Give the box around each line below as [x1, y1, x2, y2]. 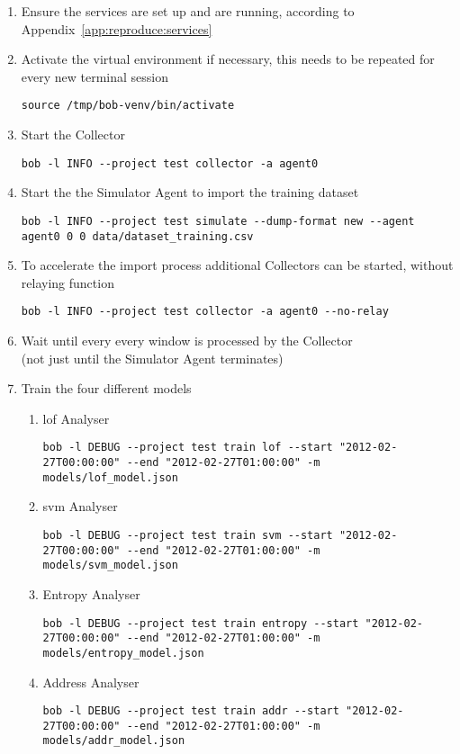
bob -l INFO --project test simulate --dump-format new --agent [21, 214, 415, 228]
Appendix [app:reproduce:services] [21, 19, 212, 38]
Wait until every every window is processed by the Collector [21, 331, 353, 350]
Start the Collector [21, 125, 125, 144]
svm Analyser [42, 497, 118, 516]
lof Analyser [42, 408, 110, 427]
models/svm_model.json [42, 559, 178, 572]
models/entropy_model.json [42, 646, 204, 660]
